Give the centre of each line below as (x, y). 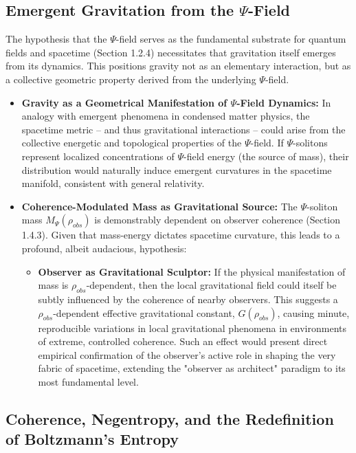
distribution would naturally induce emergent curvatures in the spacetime (177, 169)
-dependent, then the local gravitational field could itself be (211, 285)
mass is (53, 285)
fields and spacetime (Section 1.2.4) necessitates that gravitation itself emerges (171, 52)
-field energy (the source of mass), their (266, 156)
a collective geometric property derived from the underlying (131, 79)
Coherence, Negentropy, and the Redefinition (170, 418)
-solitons (310, 143)
